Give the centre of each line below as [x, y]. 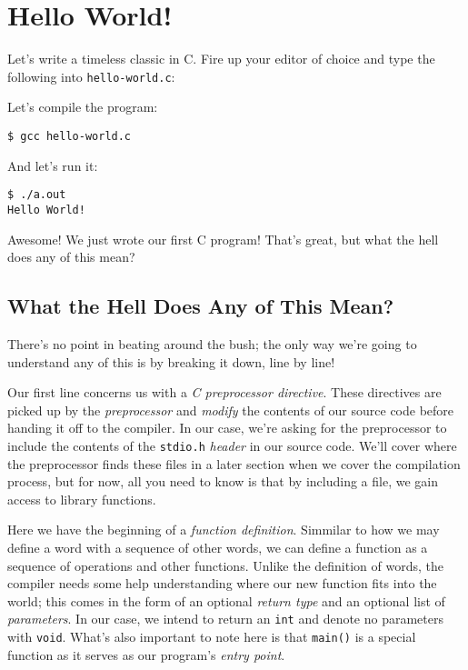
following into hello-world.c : [91, 76]
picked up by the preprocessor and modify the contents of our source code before [231, 410]
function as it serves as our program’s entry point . [146, 654]
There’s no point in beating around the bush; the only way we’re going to [212, 343]
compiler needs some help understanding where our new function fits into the [222, 583]
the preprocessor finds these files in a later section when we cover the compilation [234, 463]
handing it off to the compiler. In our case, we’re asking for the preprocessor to [227, 428]
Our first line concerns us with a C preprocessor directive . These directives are [224, 392]
